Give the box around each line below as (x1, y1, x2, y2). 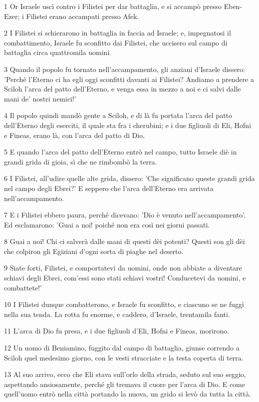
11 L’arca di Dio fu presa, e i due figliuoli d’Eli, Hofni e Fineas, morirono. (4, 325, 230, 336)
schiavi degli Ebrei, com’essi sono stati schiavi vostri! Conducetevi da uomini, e (4, 272, 246, 283)
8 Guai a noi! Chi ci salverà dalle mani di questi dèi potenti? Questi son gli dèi (4, 236, 245, 246)
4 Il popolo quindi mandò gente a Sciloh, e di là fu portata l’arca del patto (4, 110, 233, 120)
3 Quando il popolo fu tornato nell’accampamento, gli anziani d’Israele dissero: (4, 63, 245, 74)
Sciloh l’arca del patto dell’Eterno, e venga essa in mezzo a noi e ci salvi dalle (4, 83, 241, 94)
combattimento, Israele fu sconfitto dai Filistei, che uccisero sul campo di (4, 37, 228, 47)
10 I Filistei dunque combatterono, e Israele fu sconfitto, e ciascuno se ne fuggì (4, 299, 244, 309)
